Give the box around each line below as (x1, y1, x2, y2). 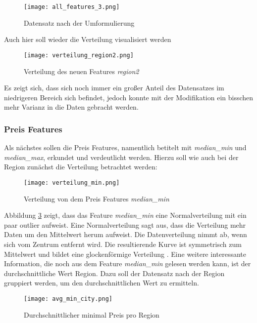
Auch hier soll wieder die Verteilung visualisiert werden (4, 34, 171, 44)
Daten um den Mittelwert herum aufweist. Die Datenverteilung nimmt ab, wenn (4, 229, 247, 240)
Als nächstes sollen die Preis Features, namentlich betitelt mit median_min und (4, 142, 247, 153)
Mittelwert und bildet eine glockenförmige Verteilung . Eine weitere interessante (4, 248, 246, 259)
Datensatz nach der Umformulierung (24, 17, 135, 28)
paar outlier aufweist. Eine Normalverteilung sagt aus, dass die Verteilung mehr (4, 219, 246, 230)
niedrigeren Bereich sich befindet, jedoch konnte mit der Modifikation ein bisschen (4, 92, 254, 102)
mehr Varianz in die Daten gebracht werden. (4, 102, 139, 112)
